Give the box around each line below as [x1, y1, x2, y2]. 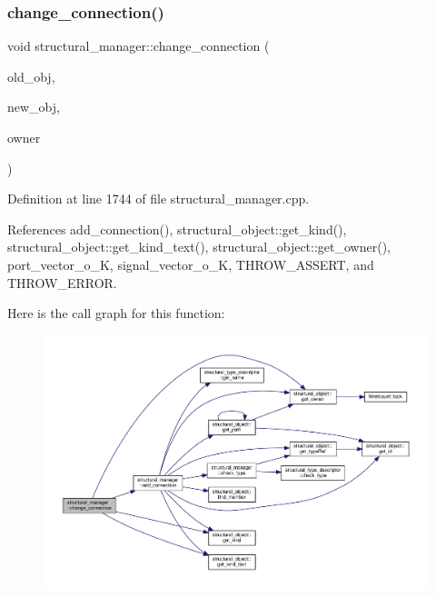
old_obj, [7, 66, 55, 85]
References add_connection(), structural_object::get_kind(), [7, 219, 347, 238]
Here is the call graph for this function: [7, 303, 225, 323]
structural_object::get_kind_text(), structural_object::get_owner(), [7, 237, 391, 256]
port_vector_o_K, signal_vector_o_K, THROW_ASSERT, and [7, 254, 374, 274]
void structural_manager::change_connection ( [7, 36, 270, 55]
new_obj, [7, 97, 60, 116]
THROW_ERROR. [7, 273, 117, 292]
